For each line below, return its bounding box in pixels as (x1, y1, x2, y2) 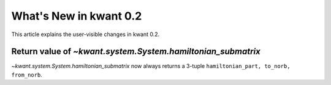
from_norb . (11, 71, 42, 78)
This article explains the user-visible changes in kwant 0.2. (11, 31, 160, 38)
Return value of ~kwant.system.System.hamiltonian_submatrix (11, 46, 261, 57)
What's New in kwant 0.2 (11, 9, 142, 23)
